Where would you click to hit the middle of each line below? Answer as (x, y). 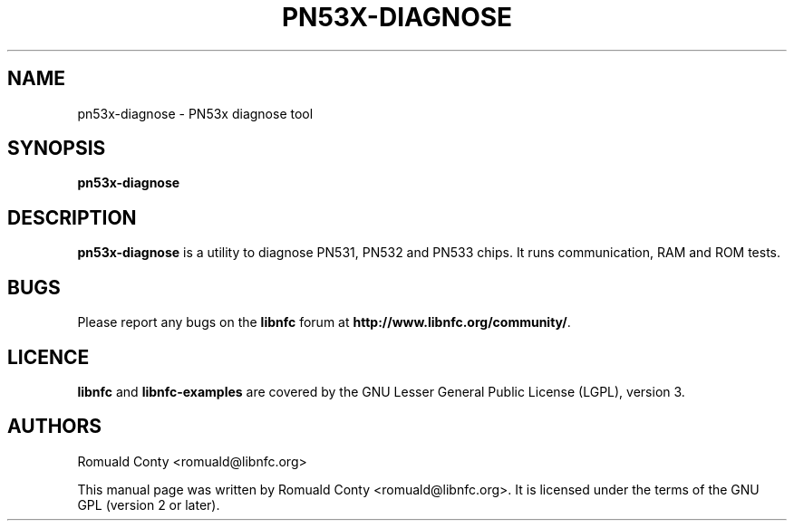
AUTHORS (55, 427)
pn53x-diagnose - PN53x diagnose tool (195, 113)
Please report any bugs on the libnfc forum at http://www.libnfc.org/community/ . (324, 322)
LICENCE (48, 357)
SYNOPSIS (57, 149)
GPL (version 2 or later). (149, 504)
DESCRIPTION (72, 217)
